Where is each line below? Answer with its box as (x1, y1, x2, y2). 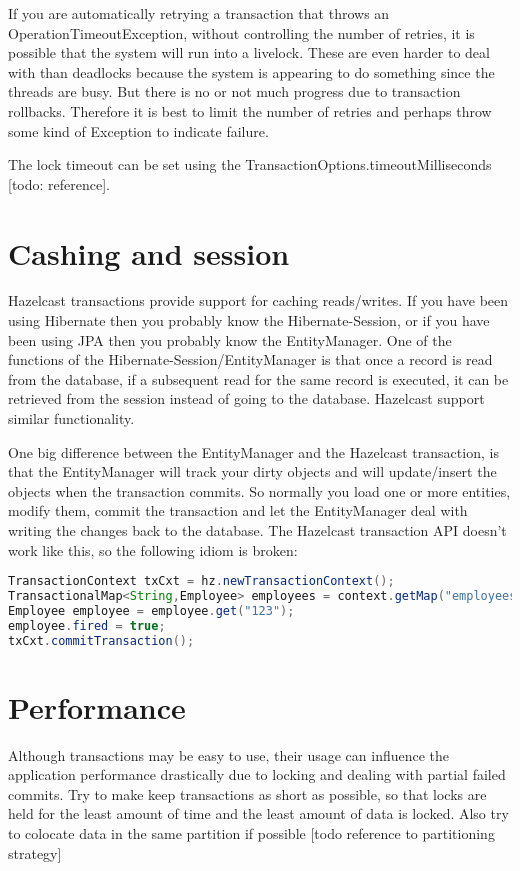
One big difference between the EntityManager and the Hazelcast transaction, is (8, 441, 499, 462)
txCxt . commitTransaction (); (8, 633, 195, 648)
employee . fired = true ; (8, 618, 166, 633)
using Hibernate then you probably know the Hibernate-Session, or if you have (8, 310, 490, 331)
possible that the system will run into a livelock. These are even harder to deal (8, 42, 490, 63)
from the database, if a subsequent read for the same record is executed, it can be (8, 368, 509, 389)
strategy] (8, 842, 62, 863)
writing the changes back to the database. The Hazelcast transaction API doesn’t (8, 520, 507, 540)
